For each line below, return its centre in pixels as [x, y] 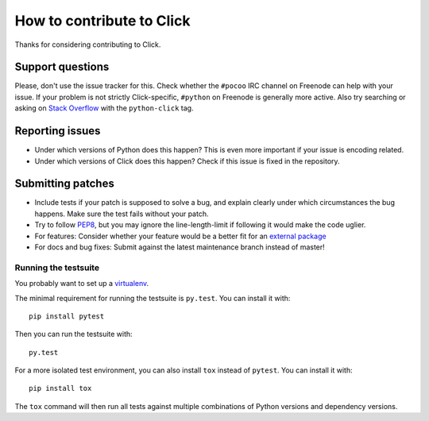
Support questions [62, 67]
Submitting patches [64, 184]
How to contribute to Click [102, 21]
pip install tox [60, 388]
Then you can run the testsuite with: [73, 334]
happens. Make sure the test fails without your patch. [122, 214]
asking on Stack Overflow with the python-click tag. [104, 108]
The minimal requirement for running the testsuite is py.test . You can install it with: [153, 298]
